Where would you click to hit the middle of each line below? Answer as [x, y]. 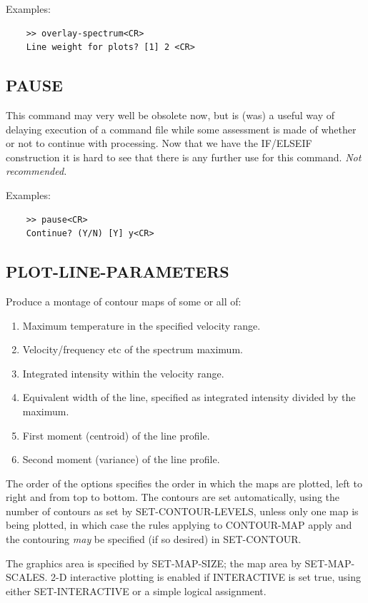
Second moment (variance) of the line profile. [121, 459]
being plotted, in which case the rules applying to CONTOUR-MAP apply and [179, 525]
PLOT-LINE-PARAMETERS [118, 272]
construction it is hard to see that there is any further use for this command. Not [184, 157]
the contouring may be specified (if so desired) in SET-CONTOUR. [154, 539]
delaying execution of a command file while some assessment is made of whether [181, 129]
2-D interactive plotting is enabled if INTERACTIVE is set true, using [206, 577]
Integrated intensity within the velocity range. [123, 373]
